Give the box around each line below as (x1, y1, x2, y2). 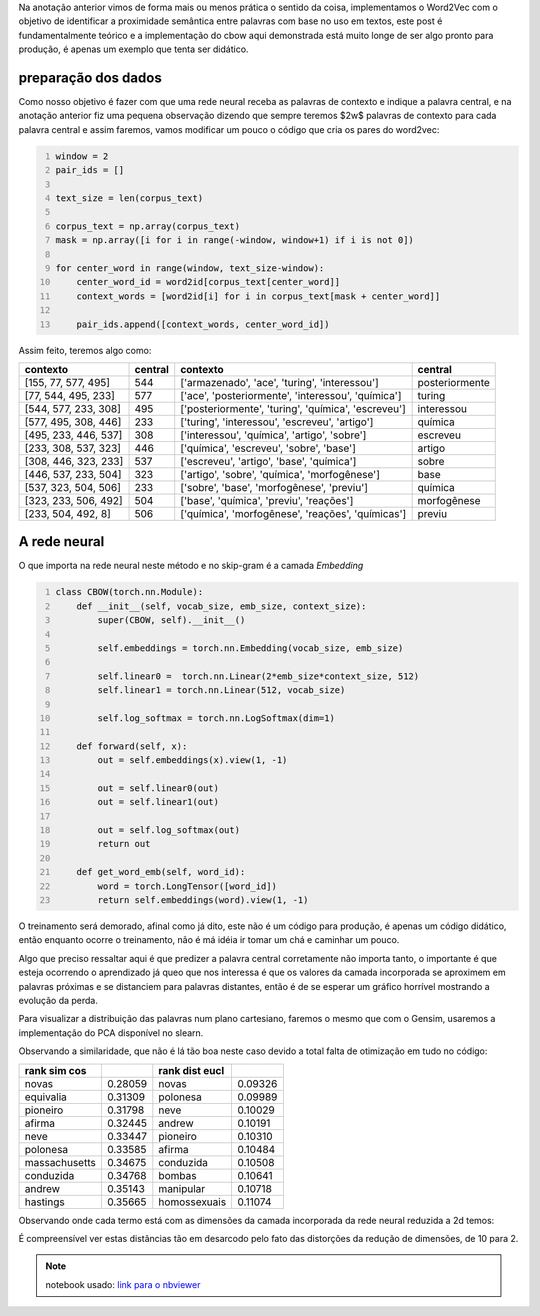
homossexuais (158, 1195, 227, 1209)
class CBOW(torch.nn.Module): (55, 586, 204, 598)
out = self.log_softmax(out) (97, 825, 240, 836)
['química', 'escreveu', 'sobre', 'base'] (180, 441, 357, 455)
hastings (24, 1195, 65, 1209)
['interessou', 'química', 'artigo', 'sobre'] (180, 428, 367, 442)
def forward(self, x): (76, 740, 188, 752)
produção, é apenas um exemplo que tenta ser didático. (18, 43, 249, 55)
